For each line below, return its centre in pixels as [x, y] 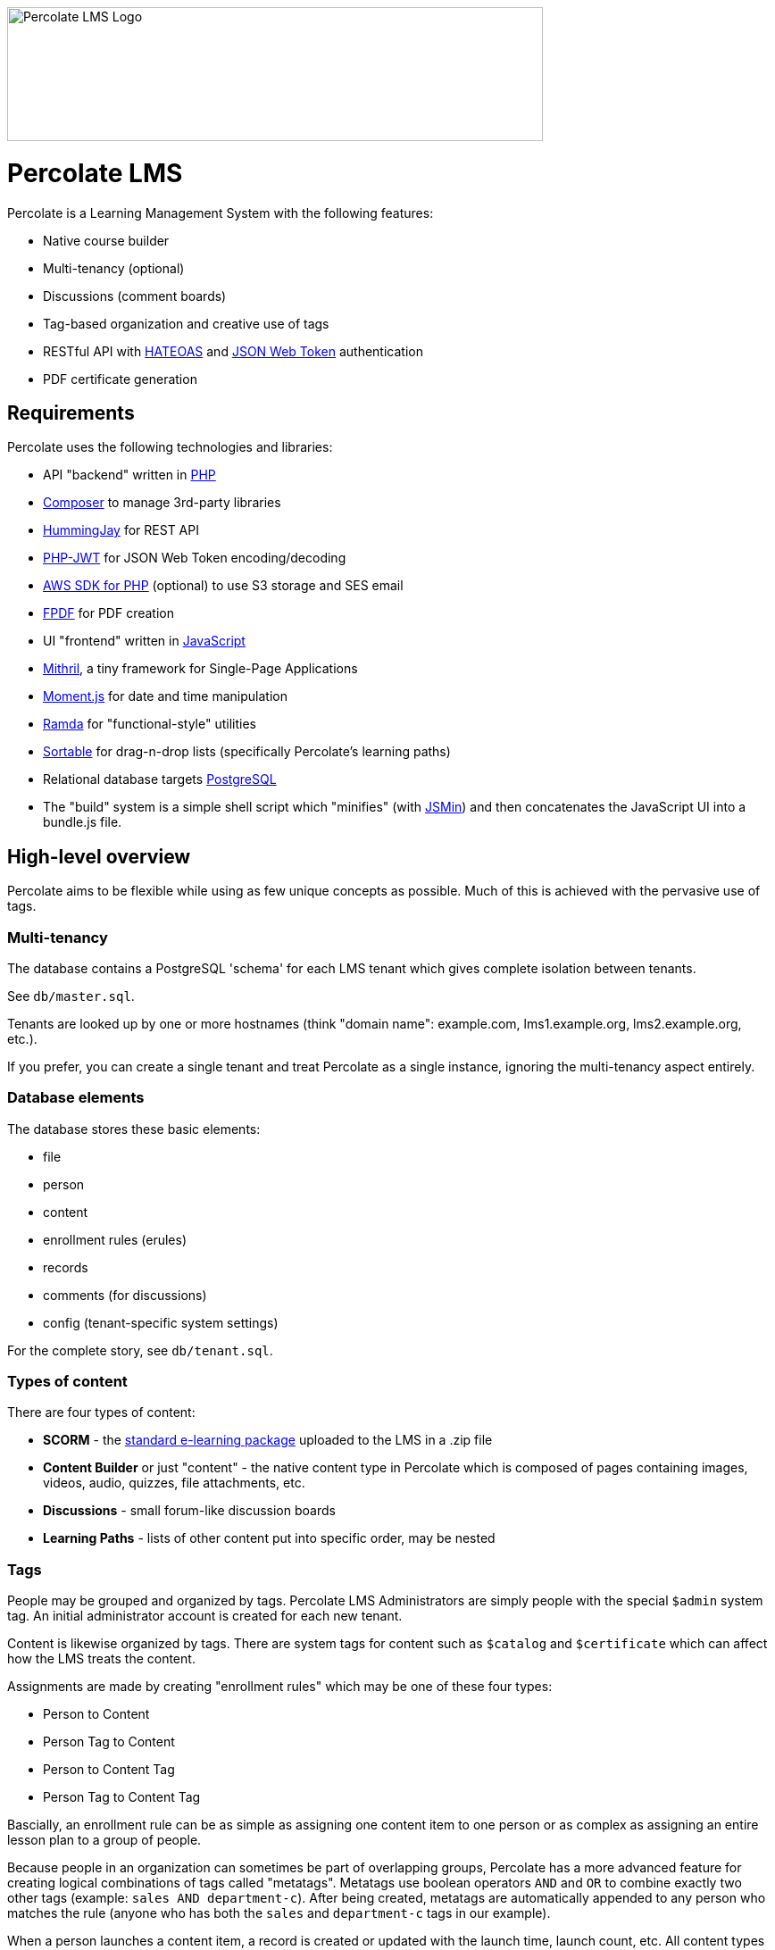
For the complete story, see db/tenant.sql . [140, 1350]
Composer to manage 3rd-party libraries [162, 503]
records [66, 1267]
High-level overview [99, 856]
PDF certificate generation [120, 379]
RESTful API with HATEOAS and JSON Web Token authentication [233, 351]
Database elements [76, 1098]
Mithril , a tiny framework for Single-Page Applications [200, 669]
